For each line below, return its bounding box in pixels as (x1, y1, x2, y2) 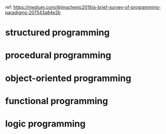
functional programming (5, 95, 108, 107)
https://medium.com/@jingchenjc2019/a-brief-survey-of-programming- (13, 4, 161, 10)
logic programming (5, 118, 86, 129)
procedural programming (5, 50, 111, 61)
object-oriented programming (5, 72, 132, 84)
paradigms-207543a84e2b (5, 9, 61, 15)
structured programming (5, 27, 110, 38)
